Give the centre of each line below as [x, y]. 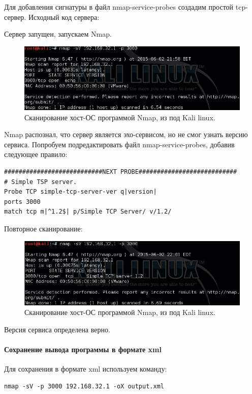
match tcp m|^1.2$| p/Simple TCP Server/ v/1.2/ [88, 212]
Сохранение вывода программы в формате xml [83, 349]
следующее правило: [36, 154]
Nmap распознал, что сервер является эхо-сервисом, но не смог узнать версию [126, 134]
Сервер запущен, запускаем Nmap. [58, 34]
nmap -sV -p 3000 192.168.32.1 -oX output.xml [84, 386]
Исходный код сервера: [64, 17]
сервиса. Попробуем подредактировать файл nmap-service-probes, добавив [119, 144]
